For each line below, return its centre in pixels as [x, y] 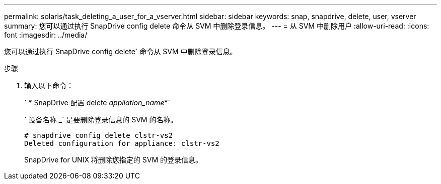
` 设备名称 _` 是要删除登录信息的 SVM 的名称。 [101, 120]
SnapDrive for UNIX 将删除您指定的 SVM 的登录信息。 [114, 160]
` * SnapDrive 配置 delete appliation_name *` [97, 103]
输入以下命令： [49, 85]
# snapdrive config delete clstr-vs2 [99, 135]
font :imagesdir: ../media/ [46, 35]
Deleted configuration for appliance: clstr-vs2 [122, 143]
